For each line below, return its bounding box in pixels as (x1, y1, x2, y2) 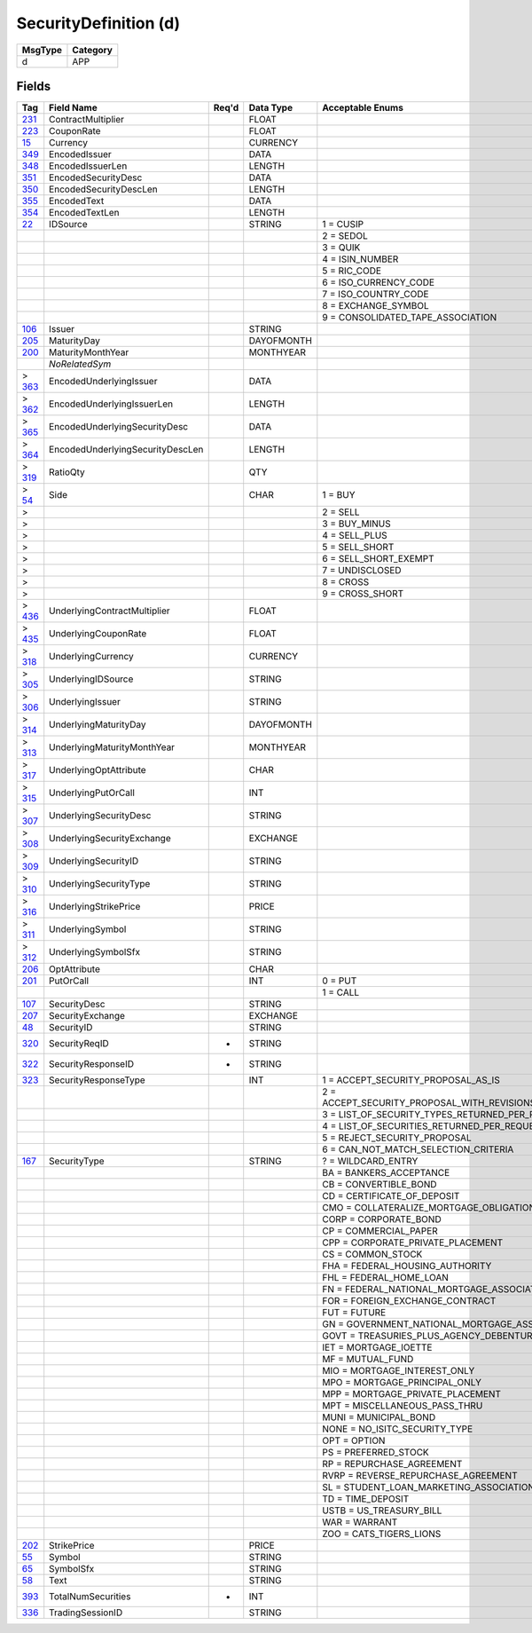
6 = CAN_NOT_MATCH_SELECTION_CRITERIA (322, 1143, 514, 1156)
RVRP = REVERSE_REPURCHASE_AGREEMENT (322, 1470, 518, 1482)
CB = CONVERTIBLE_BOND (322, 1179, 438, 1191)
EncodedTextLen (49, 207, 120, 219)
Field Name (49, 102, 98, 114)
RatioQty (49, 466, 86, 478)
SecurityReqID (49, 1037, 110, 1050)
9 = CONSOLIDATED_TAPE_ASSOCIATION (322, 312, 497, 324)
